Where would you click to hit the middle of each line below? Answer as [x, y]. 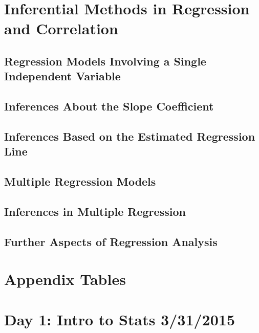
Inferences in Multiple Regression [95, 211]
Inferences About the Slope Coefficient [109, 106]
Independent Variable [62, 76]
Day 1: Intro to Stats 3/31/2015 [120, 319]
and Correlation [61, 28]
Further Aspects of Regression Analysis [111, 241]
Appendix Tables [65, 279]
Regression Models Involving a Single [105, 61]
